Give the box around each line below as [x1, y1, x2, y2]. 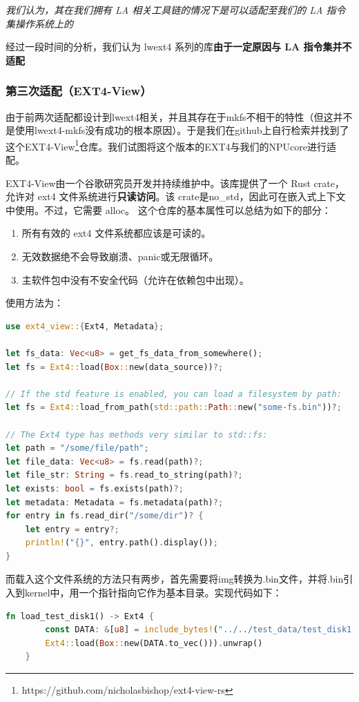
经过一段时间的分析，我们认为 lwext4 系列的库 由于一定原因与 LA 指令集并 [6, 39, 342, 54]
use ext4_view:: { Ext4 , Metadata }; [6, 321, 164, 331]
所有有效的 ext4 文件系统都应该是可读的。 [21, 226, 211, 240]
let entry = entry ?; [25, 524, 119, 534]
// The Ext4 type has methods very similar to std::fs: [6, 429, 268, 440]
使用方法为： [6, 295, 64, 310]
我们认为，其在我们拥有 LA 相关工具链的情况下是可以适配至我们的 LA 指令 [6, 3, 346, 17]
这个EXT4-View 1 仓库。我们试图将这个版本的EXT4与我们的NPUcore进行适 [6, 137, 336, 153]
